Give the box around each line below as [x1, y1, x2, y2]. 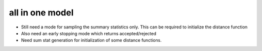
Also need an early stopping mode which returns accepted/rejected [21, 30, 156, 36]
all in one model [9, 7, 74, 18]
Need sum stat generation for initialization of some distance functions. [21, 38, 162, 43]
